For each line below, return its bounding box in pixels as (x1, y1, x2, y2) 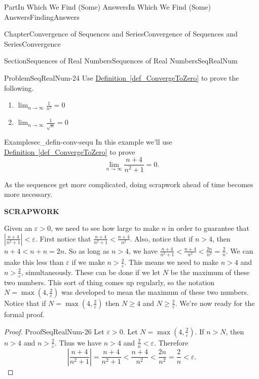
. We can (226, 245, 253, 256)
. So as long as (64, 245, 109, 256)
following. (4, 82, 34, 93)
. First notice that (35, 233, 91, 244)
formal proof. (4, 309, 45, 320)
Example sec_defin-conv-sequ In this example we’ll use (4, 136, 172, 147)
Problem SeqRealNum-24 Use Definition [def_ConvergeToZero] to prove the (4, 72, 239, 83)
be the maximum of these (170, 266, 250, 277)
